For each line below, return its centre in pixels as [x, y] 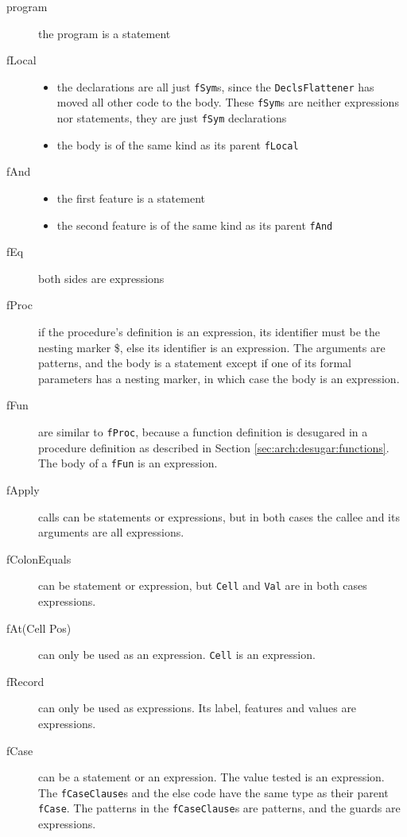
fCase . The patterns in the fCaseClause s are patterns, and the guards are [219, 808]
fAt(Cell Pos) [39, 628]
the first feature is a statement [131, 198]
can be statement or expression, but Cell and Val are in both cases [203, 585]
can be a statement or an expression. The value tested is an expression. [211, 777]
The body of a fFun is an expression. [128, 463]
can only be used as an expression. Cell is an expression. [177, 655]
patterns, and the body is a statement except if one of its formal [195, 363]
